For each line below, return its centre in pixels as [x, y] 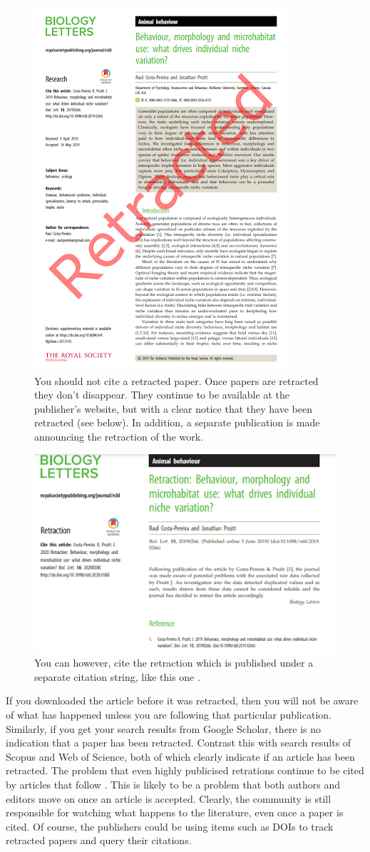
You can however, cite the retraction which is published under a [174, 663]
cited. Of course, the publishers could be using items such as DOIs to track [170, 826]
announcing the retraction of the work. [119, 436]
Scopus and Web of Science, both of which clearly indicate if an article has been [180, 756]
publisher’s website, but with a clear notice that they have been [173, 408]
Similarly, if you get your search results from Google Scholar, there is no [164, 728]
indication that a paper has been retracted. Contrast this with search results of [179, 743]
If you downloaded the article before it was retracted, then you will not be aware [182, 700]
